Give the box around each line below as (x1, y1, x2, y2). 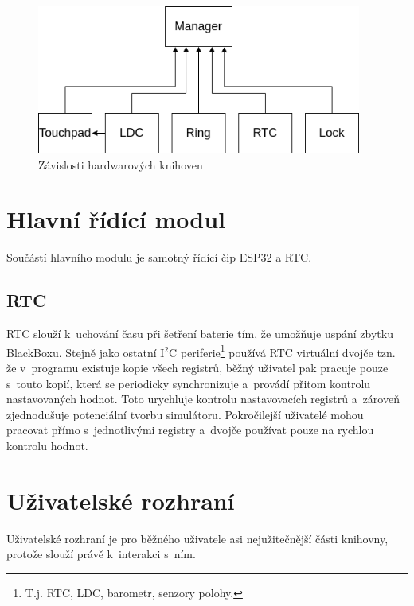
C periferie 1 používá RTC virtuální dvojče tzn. (169, 341, 396, 360)
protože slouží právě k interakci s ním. (6, 546, 196, 562)
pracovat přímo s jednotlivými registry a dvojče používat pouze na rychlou (6, 421, 374, 438)
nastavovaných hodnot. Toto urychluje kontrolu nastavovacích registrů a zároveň (6, 390, 400, 407)
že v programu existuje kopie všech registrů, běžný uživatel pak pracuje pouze (6, 359, 389, 376)
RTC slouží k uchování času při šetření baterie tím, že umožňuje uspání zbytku (6, 325, 393, 342)
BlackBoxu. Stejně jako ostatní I (6, 344, 165, 360)
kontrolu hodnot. (6, 437, 88, 453)
